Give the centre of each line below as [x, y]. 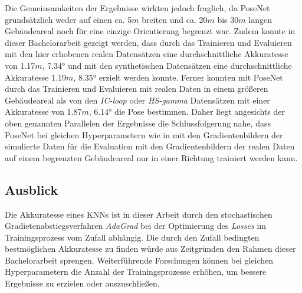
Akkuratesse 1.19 [36, 77]
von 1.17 [20, 65]
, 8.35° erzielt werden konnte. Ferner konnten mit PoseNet [178, 77]
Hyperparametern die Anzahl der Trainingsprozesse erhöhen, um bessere [136, 272]
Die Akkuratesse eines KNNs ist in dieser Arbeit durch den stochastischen [139, 214]
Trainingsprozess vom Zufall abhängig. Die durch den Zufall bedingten [132, 237]
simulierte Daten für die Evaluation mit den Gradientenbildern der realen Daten [150, 146]
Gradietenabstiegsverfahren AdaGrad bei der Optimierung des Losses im [135, 226]
